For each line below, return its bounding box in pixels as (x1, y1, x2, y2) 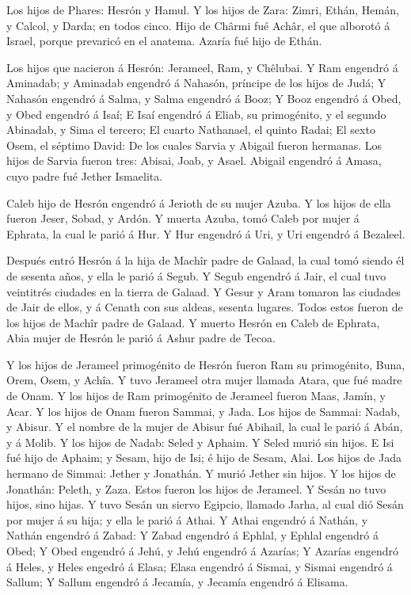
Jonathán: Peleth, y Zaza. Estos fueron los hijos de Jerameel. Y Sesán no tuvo (6, 480, 386, 497)
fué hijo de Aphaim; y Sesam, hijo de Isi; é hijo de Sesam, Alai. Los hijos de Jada (6, 449, 401, 466)
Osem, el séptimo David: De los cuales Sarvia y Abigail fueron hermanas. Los (6, 136, 382, 153)
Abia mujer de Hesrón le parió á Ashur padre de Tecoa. (6, 330, 276, 346)
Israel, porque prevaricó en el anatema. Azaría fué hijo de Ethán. (6, 32, 322, 49)
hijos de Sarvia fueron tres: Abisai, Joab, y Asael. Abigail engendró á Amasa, (6, 152, 382, 169)
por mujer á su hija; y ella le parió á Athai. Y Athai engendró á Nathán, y (6, 511, 368, 528)
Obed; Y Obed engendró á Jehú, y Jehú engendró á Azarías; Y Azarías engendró (6, 543, 399, 559)
